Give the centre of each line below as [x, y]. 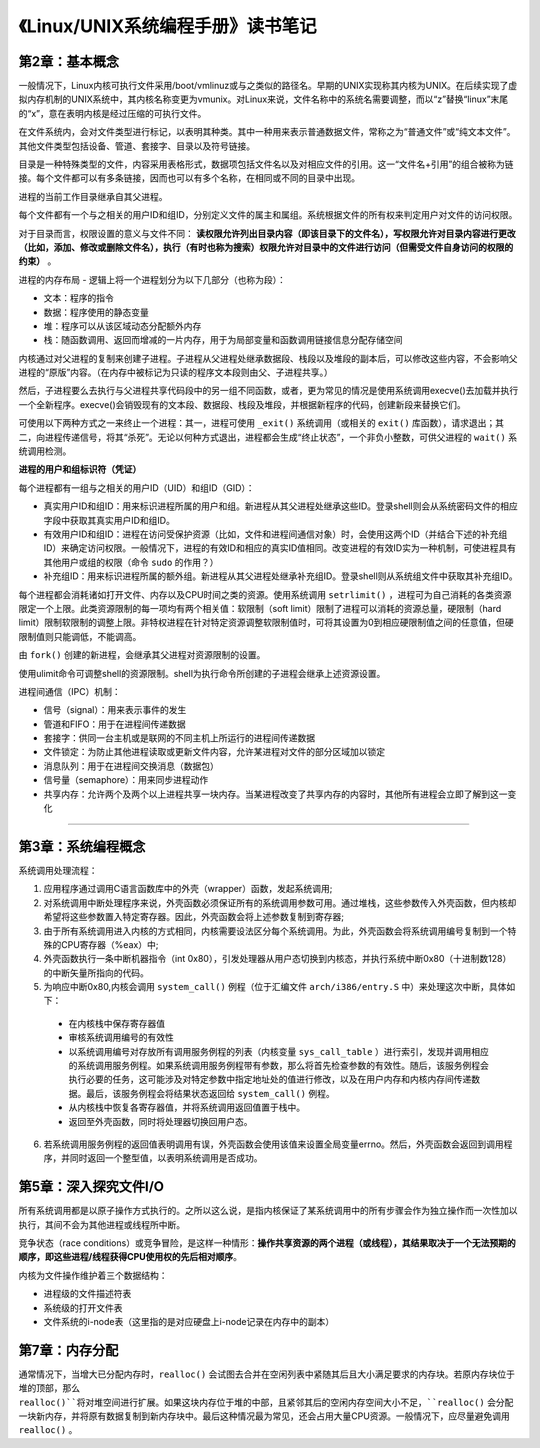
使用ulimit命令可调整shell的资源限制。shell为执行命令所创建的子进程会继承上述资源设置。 [202, 673]
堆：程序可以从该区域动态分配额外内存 [122, 326]
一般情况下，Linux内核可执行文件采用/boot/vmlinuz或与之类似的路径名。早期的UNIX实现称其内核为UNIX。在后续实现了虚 [268, 86]
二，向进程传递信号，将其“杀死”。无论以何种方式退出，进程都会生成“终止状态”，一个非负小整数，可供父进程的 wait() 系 [268, 437]
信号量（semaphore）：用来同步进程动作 [126, 780]
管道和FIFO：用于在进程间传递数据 [114, 724]
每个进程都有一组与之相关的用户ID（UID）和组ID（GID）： [136, 487]
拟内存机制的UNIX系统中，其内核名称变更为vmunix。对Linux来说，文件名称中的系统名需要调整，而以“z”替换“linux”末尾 [263, 99]
